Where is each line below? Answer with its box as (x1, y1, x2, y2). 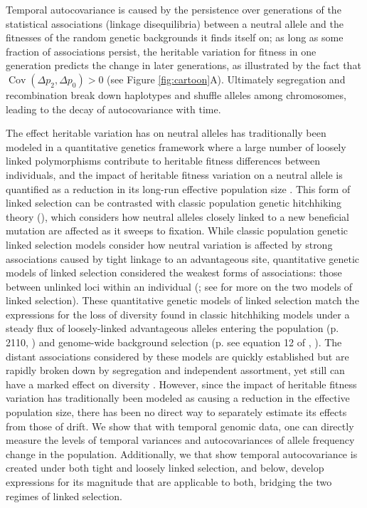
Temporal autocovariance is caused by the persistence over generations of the (6, 2, 341, 16)
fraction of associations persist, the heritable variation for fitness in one (6, 43, 317, 58)
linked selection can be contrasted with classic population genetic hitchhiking (6, 195, 342, 210)
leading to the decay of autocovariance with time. (6, 101, 221, 116)
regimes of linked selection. (6, 488, 122, 503)
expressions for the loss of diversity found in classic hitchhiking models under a (6, 306, 350, 321)
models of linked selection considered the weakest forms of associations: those (6, 265, 342, 280)
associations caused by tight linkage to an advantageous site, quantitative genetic (6, 251, 360, 266)
